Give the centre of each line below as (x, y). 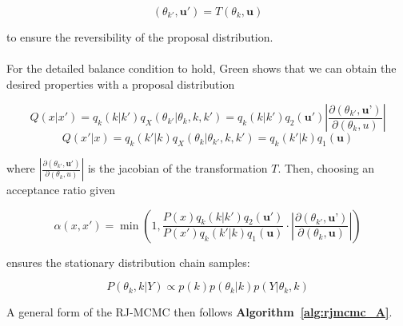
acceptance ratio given (61, 190)
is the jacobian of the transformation (178, 168)
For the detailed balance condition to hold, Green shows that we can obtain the (201, 68)
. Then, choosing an (326, 168)
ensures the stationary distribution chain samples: (128, 262)
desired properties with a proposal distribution (121, 83)
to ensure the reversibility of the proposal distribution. (140, 37)
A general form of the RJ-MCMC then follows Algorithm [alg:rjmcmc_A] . (200, 312)
